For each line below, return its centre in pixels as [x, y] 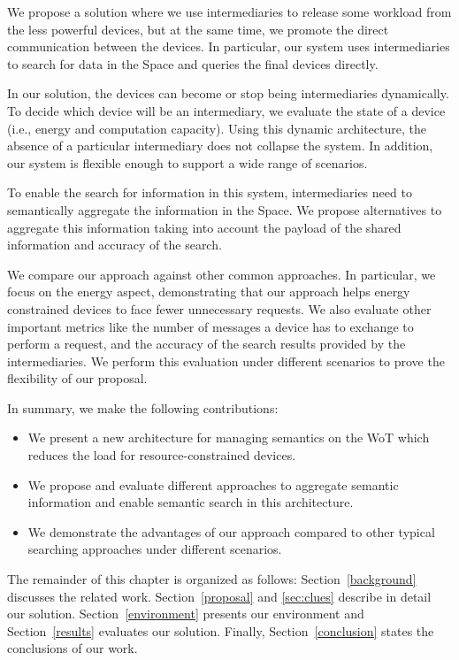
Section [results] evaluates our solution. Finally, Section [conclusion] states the [221, 630]
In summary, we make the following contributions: [143, 407]
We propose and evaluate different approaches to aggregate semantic [213, 484]
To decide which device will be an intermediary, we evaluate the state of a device [226, 110]
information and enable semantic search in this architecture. [191, 502]
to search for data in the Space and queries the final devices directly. [193, 63]
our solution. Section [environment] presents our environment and [186, 614]
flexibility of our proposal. [77, 378]
